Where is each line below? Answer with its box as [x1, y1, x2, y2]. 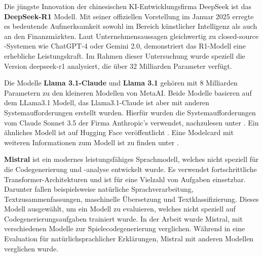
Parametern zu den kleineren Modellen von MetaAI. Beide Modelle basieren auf [4, 87, 252, 98]
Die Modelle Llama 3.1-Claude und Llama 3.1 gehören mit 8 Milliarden [4, 77, 238, 88]
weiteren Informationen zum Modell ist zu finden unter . [4, 137, 179, 147]
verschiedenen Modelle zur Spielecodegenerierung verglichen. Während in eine [4, 223, 245, 234]
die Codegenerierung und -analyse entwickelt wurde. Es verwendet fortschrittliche [4, 163, 257, 174]
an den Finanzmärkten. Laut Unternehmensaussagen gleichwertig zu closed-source [4, 30, 259, 41]
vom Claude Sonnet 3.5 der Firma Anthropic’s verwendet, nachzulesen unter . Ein [4, 117, 259, 127]
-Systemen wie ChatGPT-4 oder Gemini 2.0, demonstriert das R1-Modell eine [4, 40, 246, 51]
